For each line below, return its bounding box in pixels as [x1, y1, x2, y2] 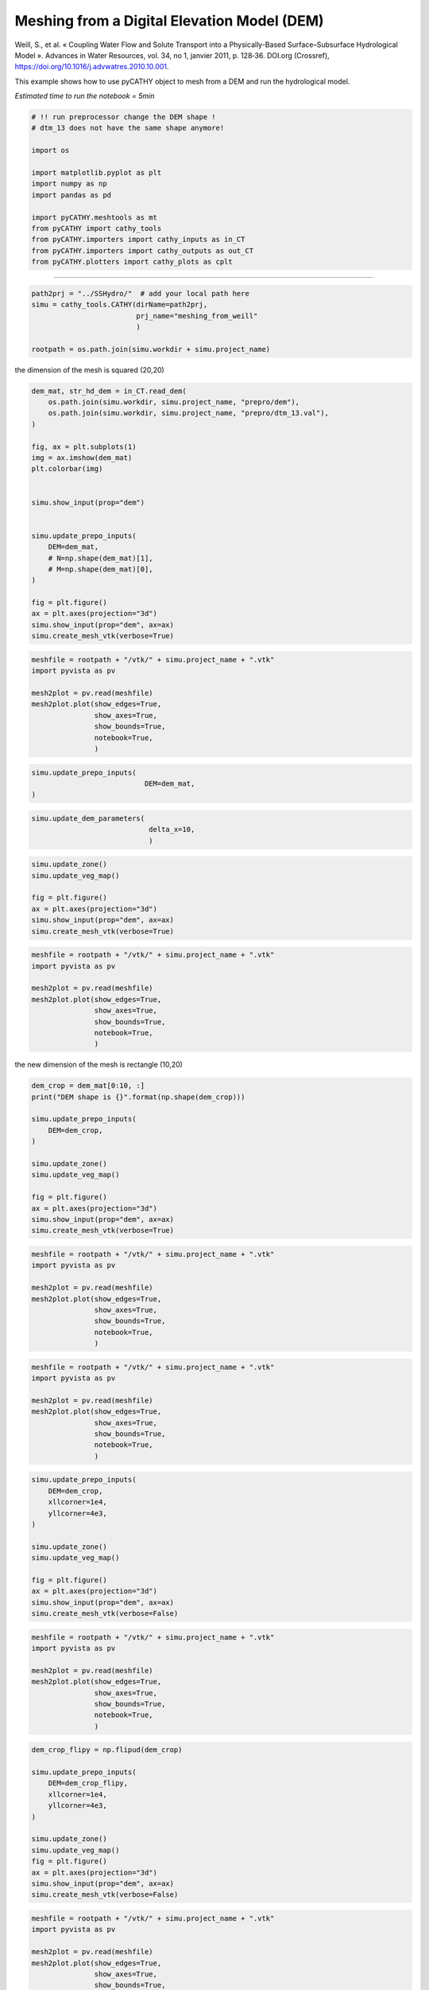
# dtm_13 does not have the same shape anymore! [31, 123, 225, 133]
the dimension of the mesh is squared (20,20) [14, 365, 164, 374]
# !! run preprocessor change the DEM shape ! [31, 112, 216, 122]
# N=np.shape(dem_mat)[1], [48, 553, 154, 563]
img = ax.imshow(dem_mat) [31, 454, 133, 462]
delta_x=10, [148, 825, 195, 834]
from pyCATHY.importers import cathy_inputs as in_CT [31, 235, 245, 244]
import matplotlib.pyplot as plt [31, 168, 162, 178]
